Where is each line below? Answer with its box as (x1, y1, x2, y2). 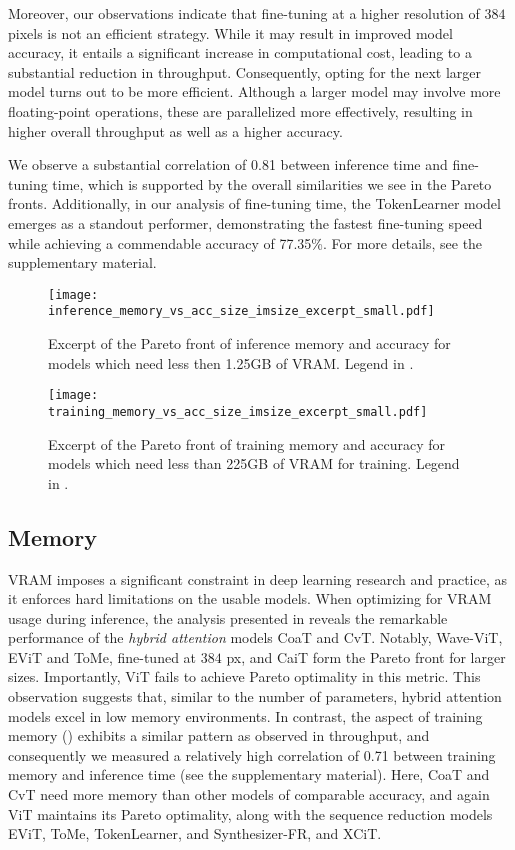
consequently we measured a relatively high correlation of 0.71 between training (8, 744, 496, 765)
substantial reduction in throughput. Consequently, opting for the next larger (8, 61, 482, 82)
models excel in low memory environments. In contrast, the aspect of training (8, 705, 483, 726)
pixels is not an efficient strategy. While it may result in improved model (8, 22, 453, 43)
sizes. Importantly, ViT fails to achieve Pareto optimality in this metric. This (8, 666, 481, 687)
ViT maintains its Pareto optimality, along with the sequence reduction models (8, 803, 493, 824)
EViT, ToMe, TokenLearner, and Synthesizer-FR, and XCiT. (8, 823, 382, 844)
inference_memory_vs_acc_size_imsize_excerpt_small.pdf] (48, 304, 435, 319)
